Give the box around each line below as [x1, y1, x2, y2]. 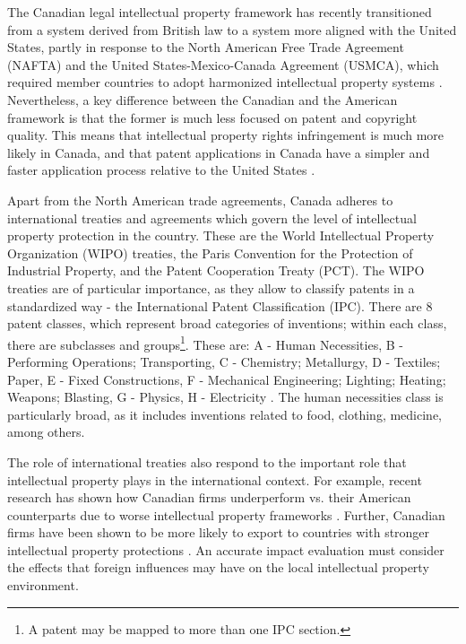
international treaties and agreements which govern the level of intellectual [7, 208, 417, 227]
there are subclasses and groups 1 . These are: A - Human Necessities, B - [7, 332, 403, 353]
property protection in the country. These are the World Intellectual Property [7, 226, 435, 245]
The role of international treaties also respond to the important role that [7, 452, 407, 471]
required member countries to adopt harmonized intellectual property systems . [7, 73, 443, 91]
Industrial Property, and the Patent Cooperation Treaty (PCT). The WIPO [7, 261, 425, 280]
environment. [7, 576, 79, 595]
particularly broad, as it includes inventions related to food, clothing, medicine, [7, 405, 442, 423]
